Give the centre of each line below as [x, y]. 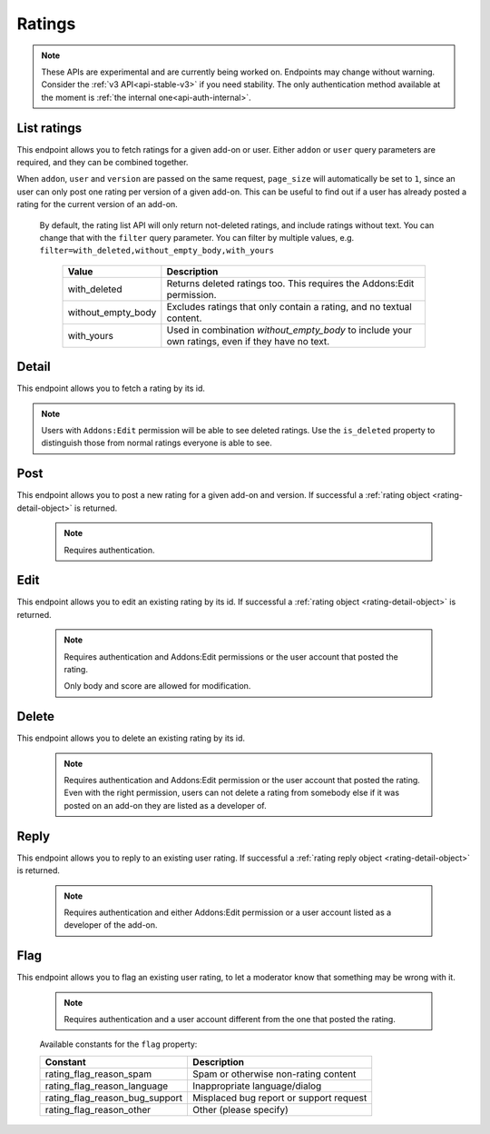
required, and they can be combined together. [103, 163]
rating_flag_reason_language [107, 1086]
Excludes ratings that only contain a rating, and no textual [289, 306]
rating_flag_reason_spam [98, 1074]
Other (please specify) [240, 1109]
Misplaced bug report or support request [279, 1098]
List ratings [49, 128]
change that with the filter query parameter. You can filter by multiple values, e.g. [197, 237]
